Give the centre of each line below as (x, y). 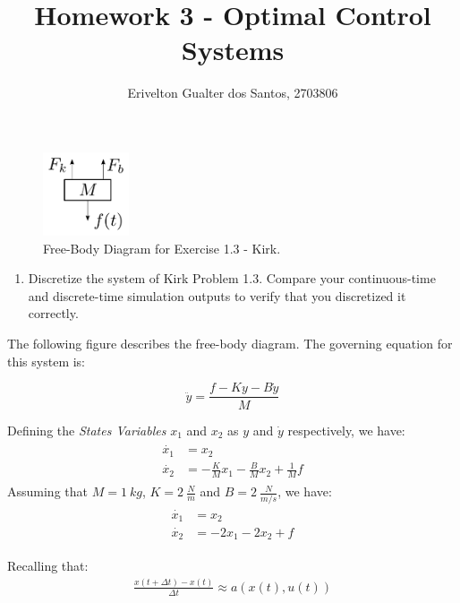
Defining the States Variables (87, 430)
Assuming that (47, 491)
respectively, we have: (346, 430)
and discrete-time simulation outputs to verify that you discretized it (217, 295)
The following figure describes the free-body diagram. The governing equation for (230, 344)
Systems (233, 50)
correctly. (53, 313)
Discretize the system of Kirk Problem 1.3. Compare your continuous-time (232, 278)
